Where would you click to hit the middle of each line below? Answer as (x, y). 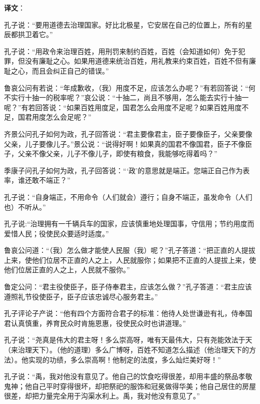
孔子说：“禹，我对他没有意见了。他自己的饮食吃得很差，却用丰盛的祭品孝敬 (128, 376)
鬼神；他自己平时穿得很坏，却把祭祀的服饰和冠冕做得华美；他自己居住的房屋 (130, 386)
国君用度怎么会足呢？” (54, 117)
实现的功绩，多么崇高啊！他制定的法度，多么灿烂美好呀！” (124, 359)
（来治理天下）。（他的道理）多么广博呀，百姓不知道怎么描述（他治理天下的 (126, 350)
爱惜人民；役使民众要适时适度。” (56, 233)
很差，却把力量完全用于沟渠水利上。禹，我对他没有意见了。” (102, 396)
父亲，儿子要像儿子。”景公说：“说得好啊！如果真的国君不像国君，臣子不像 (125, 143)
